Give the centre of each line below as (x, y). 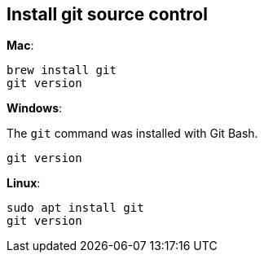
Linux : (24, 183)
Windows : (35, 108)
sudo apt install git (75, 208)
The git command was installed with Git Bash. (132, 134)
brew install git (62, 70)
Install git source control (107, 14)
